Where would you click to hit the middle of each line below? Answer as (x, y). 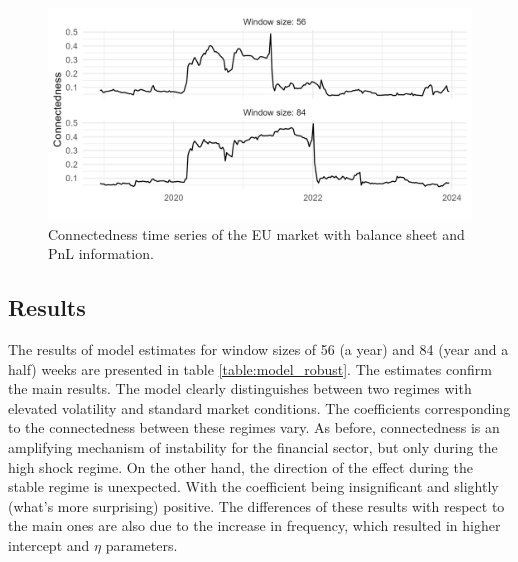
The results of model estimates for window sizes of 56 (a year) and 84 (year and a (258, 348)
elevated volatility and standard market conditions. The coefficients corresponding (259, 407)
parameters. (141, 544)
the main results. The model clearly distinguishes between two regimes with (240, 388)
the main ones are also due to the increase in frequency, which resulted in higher (254, 525)
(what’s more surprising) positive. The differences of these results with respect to (256, 505)
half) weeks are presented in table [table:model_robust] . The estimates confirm (250, 368)
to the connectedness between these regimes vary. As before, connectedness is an (254, 427)
